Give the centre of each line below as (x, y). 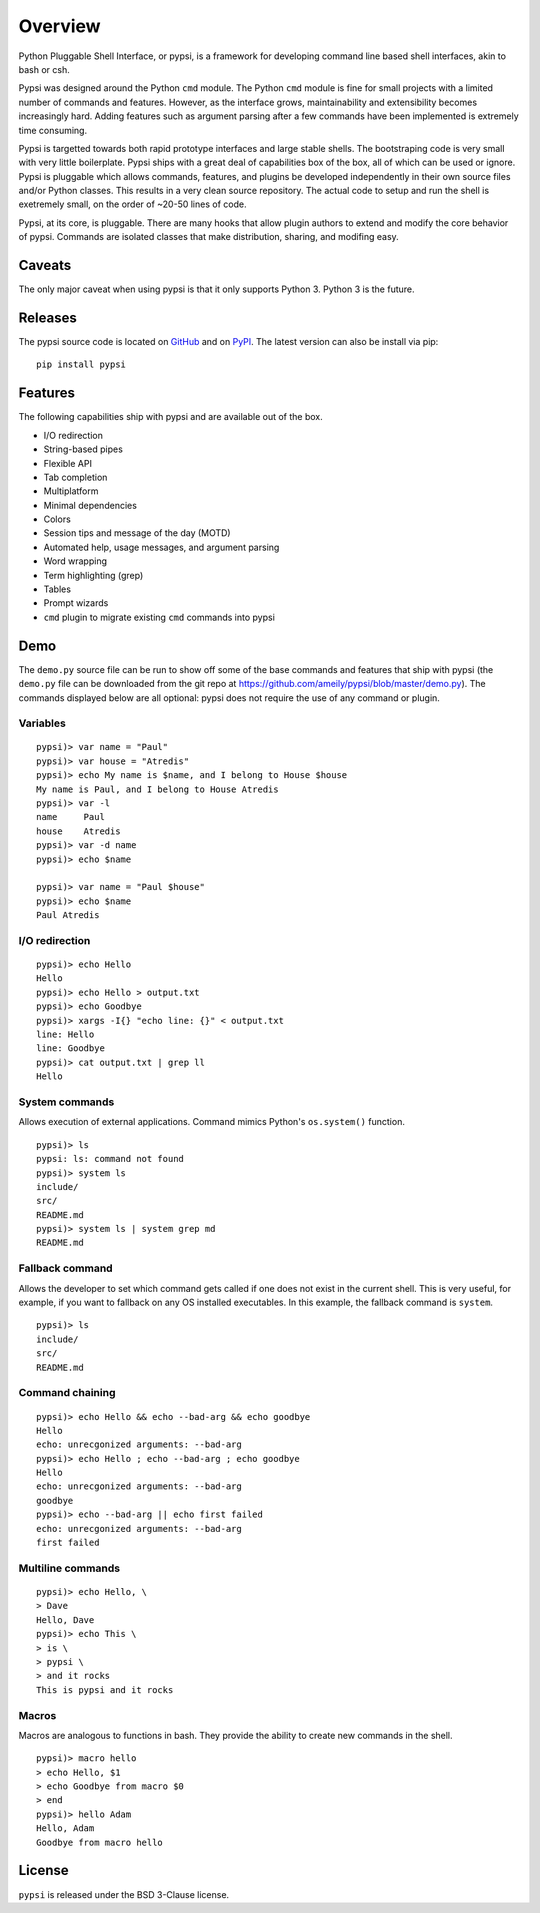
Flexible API (67, 463)
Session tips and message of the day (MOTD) (137, 533)
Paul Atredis (68, 915)
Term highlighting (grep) (93, 575)
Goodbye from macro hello (100, 1842)
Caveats (45, 265)
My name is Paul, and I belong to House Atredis (157, 789)
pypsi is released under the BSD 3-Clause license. (124, 1894)
